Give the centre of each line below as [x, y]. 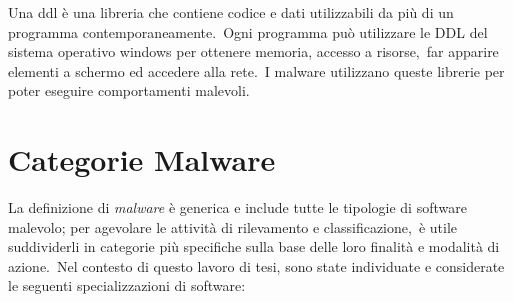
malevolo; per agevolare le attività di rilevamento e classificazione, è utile [233, 226]
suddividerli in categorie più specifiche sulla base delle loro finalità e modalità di [254, 246]
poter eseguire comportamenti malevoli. [129, 90]
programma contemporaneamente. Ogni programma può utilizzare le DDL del [248, 31]
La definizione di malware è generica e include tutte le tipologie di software [237, 207]
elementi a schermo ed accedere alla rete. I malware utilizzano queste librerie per [256, 70]
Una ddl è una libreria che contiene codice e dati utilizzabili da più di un [231, 12]
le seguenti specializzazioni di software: [127, 285]
